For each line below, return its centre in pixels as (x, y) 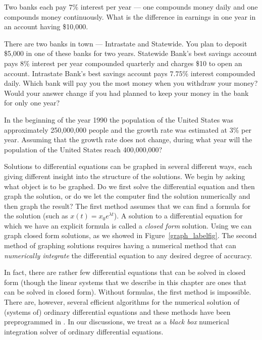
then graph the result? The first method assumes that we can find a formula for (127, 206)
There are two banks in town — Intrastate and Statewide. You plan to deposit (126, 43)
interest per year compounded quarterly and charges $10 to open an (137, 63)
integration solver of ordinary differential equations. (84, 331)
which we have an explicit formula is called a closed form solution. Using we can (128, 225)
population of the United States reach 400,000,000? (83, 149)
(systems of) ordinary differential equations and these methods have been (117, 311)
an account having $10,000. (46, 26)
